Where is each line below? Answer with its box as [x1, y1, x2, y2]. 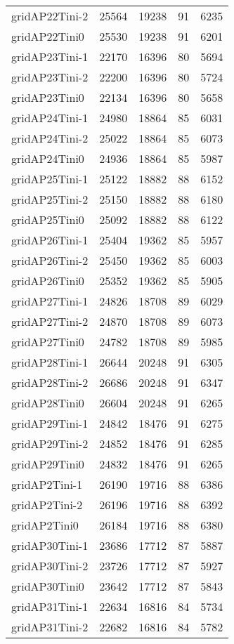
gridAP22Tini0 [11, 28, 84, 44]
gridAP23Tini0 [11, 89, 84, 105]
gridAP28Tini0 [11, 395, 84, 411]
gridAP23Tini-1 [11, 48, 89, 65]
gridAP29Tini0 [11, 456, 84, 472]
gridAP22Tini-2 [11, 8, 89, 24]
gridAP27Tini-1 [11, 293, 89, 309]
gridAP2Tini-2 [11, 497, 83, 513]
